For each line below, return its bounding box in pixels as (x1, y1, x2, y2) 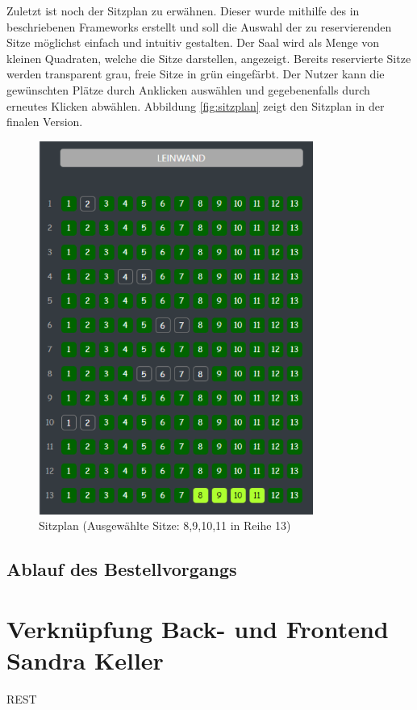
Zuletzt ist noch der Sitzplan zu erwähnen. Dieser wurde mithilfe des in (6, 2, 360, 19)
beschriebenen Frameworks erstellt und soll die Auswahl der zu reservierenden (6, 18, 392, 35)
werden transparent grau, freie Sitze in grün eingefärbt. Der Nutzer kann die (6, 65, 385, 82)
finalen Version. (6, 113, 83, 130)
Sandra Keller (6, 644, 164, 677)
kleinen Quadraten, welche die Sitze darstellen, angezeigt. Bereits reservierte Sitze (6, 49, 411, 66)
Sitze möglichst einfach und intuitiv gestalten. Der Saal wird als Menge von (6, 34, 380, 51)
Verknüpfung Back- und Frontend (6, 611, 389, 645)
